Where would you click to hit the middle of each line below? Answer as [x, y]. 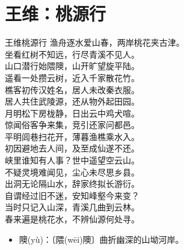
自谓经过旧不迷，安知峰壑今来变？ [72, 195]
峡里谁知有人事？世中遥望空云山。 [72, 160]
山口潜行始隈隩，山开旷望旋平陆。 [72, 66]
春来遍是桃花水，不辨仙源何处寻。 [72, 219]
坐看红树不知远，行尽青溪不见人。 [72, 54]
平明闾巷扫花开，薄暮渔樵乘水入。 [72, 136]
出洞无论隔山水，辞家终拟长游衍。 [72, 184]
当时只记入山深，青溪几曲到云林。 [72, 207]
